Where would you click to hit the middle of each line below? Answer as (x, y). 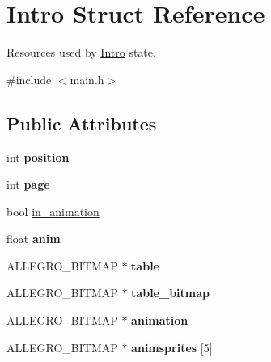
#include (29, 79)
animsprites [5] (172, 347)
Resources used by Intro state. (81, 52)
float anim (34, 238)
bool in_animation (53, 211)
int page (28, 184)
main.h (87, 79)
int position (38, 157)
